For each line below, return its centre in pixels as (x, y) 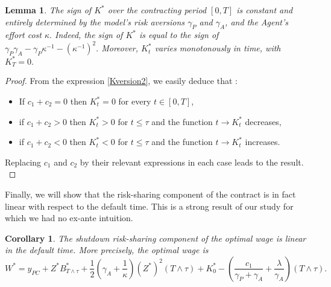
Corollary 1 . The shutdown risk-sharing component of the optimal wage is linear (156, 238)
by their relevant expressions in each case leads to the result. (192, 162)
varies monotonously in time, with (218, 48)
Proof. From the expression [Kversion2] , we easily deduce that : (121, 81)
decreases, (263, 121)
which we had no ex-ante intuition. (69, 218)
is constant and (265, 10)
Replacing (23, 162)
